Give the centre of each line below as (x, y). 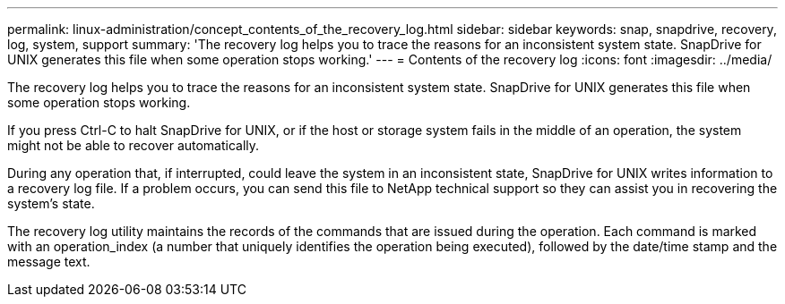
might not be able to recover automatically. (134, 145)
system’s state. (51, 203)
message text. (49, 262)
